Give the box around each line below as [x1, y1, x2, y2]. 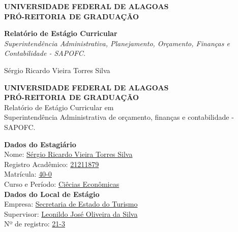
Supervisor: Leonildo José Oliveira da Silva [4, 208, 138, 219]
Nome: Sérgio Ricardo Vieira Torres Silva [4, 149, 133, 159]
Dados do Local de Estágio [4, 188, 100, 199]
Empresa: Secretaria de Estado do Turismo [4, 198, 138, 209]
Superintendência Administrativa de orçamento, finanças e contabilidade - [4, 112, 234, 122]
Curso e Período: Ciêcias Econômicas [4, 178, 120, 189]
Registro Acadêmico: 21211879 [4, 158, 99, 169]
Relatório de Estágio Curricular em [4, 102, 114, 112]
